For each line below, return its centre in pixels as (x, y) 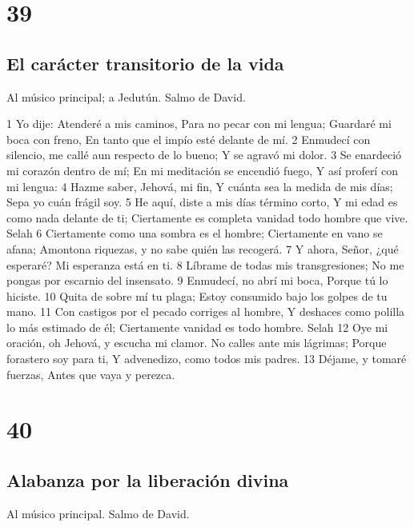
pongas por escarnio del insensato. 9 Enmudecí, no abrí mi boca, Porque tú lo (197, 280)
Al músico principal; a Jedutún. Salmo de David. (126, 96)
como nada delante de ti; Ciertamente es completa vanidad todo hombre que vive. (207, 217)
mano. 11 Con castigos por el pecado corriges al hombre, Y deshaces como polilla (206, 311)
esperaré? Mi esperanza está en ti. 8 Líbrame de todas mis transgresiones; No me (205, 264)
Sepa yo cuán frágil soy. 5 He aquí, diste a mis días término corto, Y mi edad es (202, 202)
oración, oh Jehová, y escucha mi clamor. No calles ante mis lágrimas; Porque (197, 343)
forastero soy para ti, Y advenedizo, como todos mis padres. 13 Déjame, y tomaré (207, 359)
